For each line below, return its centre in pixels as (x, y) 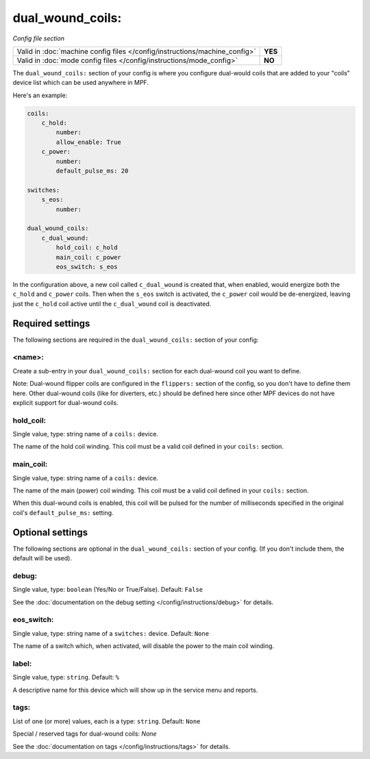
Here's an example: (40, 95)
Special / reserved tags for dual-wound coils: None (85, 734)
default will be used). (42, 558)
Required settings (51, 323)
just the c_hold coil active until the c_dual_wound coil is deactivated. (112, 303)
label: (22, 663)
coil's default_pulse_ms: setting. (63, 512)
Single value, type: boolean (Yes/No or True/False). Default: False (108, 590)
